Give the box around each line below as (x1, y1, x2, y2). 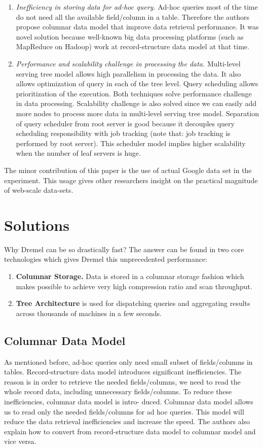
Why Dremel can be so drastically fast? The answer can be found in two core (4, 244, 244, 254)
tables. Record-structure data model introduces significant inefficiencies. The (4, 366, 242, 377)
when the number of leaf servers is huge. (16, 148, 141, 158)
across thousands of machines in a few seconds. (16, 307, 162, 318)
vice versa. (4, 436, 36, 446)
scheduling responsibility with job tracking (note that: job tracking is (16, 128, 231, 139)
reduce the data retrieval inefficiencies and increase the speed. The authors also (4, 416, 250, 427)
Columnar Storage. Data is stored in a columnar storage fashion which (16, 271, 244, 281)
